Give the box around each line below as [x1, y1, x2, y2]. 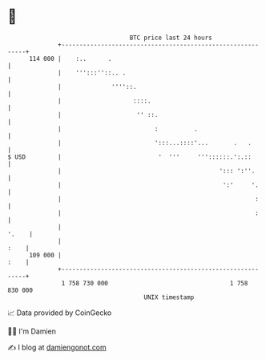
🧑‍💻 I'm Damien [7, 326, 57, 336]
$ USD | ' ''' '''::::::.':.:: [7, 152, 252, 161]
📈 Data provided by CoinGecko [7, 308, 112, 318]
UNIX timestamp [143, 293, 195, 301]
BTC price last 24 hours [129, 34, 213, 42]
